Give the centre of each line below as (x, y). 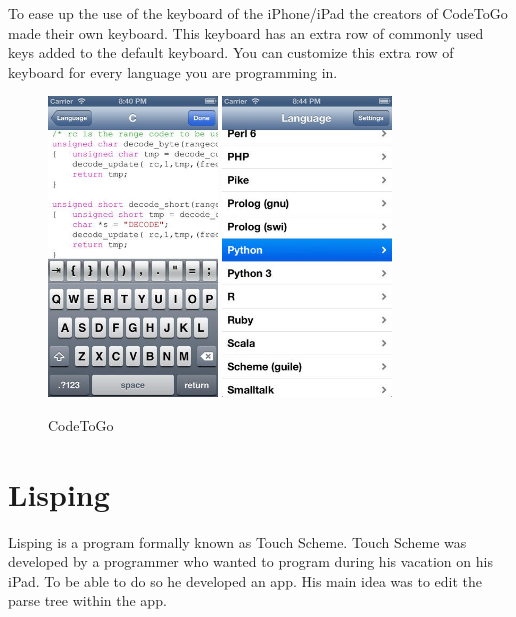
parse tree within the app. (87, 600)
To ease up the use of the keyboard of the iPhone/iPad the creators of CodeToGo (258, 13)
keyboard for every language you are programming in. (173, 71)
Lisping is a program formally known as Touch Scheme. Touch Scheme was (237, 541)
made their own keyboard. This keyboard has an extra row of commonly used (246, 32)
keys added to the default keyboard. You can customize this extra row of (231, 52)
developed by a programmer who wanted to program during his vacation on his (250, 561)
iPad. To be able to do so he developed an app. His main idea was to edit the (245, 580)
